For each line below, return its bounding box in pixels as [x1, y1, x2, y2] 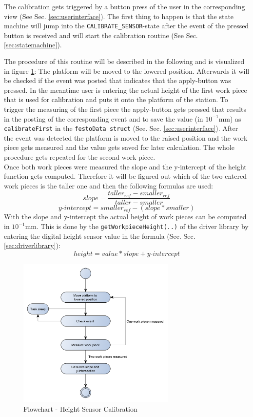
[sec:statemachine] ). [4, 40, 62, 50]
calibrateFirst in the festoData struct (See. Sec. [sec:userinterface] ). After [4, 123, 238, 133]
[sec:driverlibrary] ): [4, 240, 60, 250]
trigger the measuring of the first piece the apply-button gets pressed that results [4, 104, 246, 114]
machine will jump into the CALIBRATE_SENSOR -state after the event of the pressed [4, 21, 249, 31]
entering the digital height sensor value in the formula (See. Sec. [4, 230, 195, 241]
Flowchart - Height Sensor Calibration [23, 403, 137, 414]
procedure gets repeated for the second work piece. [4, 152, 156, 162]
